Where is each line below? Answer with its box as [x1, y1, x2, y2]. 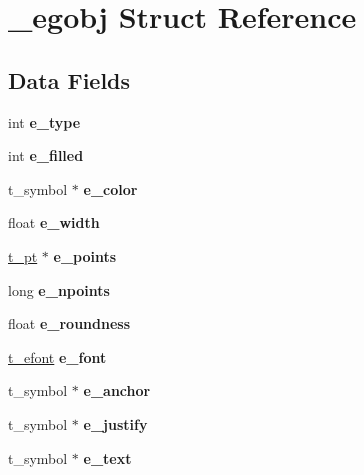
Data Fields [8, 64, 131, 95]
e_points [53, 245, 117, 266]
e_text [83, 447, 132, 468]
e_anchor [83, 380, 151, 401]
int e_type [8, 111, 81, 132]
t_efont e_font [8, 346, 107, 367]
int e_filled [8, 145, 84, 166]
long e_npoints [8, 279, 110, 300]
